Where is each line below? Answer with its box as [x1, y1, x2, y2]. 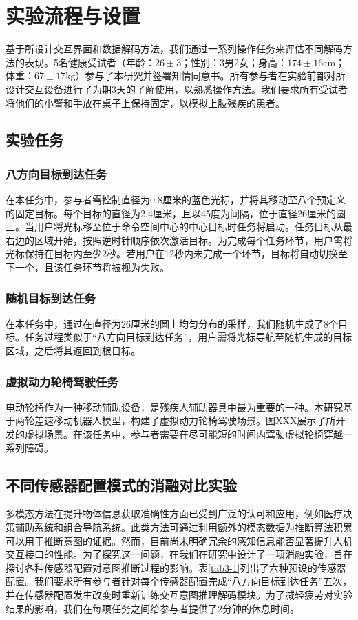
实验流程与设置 [6, 1, 141, 30]
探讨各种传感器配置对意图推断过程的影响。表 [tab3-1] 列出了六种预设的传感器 [6, 560, 346, 574]
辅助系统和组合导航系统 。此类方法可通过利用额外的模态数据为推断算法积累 [14, 520, 352, 534]
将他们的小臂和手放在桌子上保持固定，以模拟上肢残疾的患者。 [6, 95, 285, 110]
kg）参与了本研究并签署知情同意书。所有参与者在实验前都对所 [65, 68, 346, 83]
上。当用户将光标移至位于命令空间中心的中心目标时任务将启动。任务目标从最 [6, 219, 352, 234]
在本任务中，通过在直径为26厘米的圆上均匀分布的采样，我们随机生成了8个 [6, 316, 338, 330]
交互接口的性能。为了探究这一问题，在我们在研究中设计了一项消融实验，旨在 [6, 547, 352, 561]
